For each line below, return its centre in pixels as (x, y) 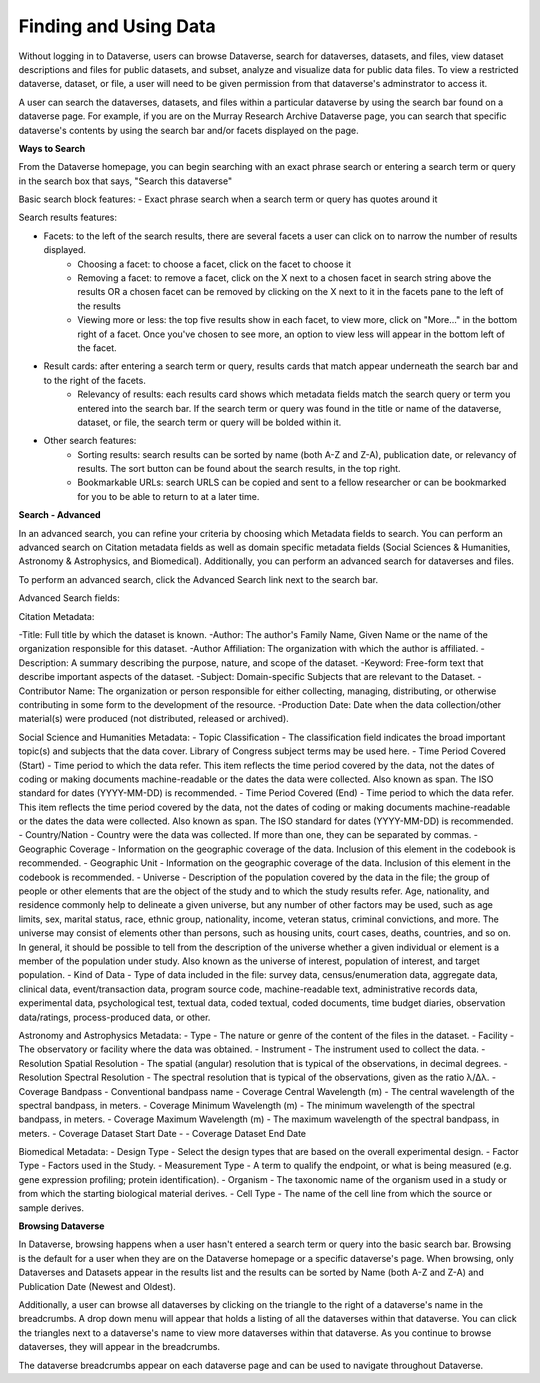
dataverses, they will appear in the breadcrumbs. (119, 1347)
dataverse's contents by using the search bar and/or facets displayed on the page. (188, 130)
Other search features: (90, 441)
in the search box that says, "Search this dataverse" (125, 181)
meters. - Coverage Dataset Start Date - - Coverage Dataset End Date (162, 1133)
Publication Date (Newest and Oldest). (97, 1286)
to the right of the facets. (95, 380)
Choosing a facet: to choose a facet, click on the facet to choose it (214, 264)
